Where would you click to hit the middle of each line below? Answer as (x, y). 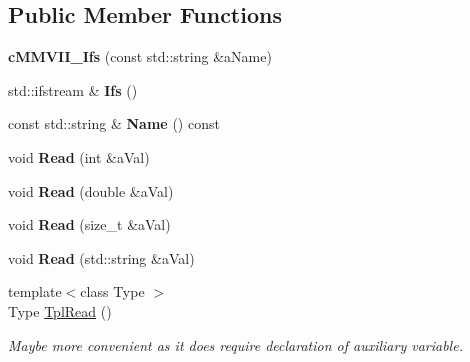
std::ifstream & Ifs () (73, 89)
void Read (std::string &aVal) (101, 257)
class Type (112, 291)
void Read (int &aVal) (79, 156)
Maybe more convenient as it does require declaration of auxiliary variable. (235, 344)
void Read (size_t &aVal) (89, 224)
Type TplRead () (60, 310)
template (35, 291)
